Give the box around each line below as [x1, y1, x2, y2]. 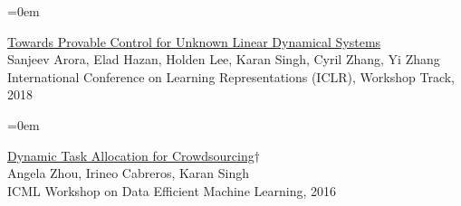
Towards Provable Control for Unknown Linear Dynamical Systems [7, 32, 381, 51]
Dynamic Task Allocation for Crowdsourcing [7, 145, 255, 164]
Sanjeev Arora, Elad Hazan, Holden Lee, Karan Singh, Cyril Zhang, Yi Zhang [7, 50, 440, 69]
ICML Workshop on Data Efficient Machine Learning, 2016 [7, 181, 337, 200]
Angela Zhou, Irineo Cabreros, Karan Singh [7, 164, 250, 183]
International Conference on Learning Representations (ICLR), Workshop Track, [7, 67, 455, 86]
